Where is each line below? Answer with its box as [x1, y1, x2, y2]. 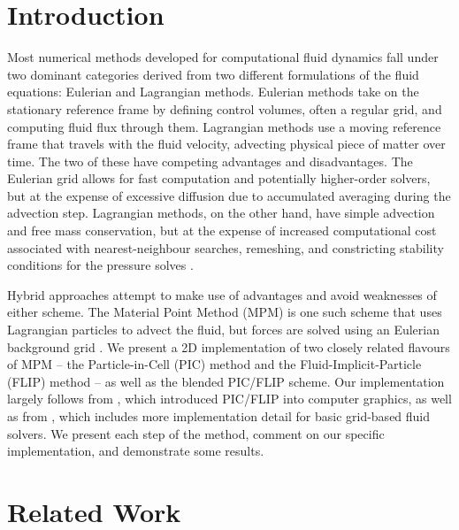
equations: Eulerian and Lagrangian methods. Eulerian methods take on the [7, 82, 419, 101]
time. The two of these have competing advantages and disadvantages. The [7, 151, 413, 170]
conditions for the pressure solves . [7, 256, 194, 274]
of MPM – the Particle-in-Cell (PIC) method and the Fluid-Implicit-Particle [7, 355, 422, 373]
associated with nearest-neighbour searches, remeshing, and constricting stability [7, 238, 444, 257]
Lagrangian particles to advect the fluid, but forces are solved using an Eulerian [7, 320, 440, 339]
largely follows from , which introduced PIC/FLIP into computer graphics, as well [7, 389, 452, 408]
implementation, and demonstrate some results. [7, 442, 264, 460]
